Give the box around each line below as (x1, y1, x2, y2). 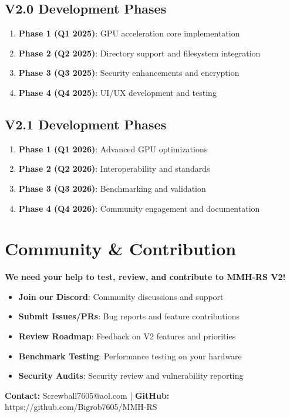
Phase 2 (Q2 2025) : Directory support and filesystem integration (18, 46, 261, 59)
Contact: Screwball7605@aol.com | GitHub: (5, 389, 170, 401)
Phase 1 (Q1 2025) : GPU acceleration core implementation (18, 27, 240, 39)
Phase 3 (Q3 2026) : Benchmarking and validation (18, 182, 206, 194)
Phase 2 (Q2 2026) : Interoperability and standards (18, 162, 210, 175)
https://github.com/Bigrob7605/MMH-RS (5, 401, 157, 413)
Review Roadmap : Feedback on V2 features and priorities (18, 330, 236, 342)
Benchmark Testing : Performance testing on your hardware (18, 349, 242, 362)
